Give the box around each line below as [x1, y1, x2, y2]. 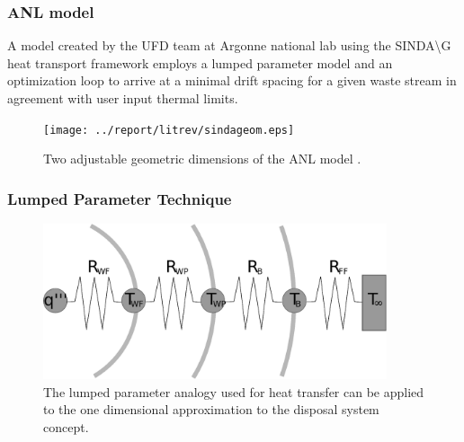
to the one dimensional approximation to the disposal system [43, 400, 379, 419]
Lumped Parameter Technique [7, 187, 232, 209]
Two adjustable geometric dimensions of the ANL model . [43, 149, 361, 168]
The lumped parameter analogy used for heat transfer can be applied [43, 382, 424, 401]
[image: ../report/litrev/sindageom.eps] [43, 123, 295, 137]
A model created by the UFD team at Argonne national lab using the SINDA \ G [7, 36, 451, 55]
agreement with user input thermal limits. [7, 89, 238, 107]
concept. [43, 417, 89, 436]
